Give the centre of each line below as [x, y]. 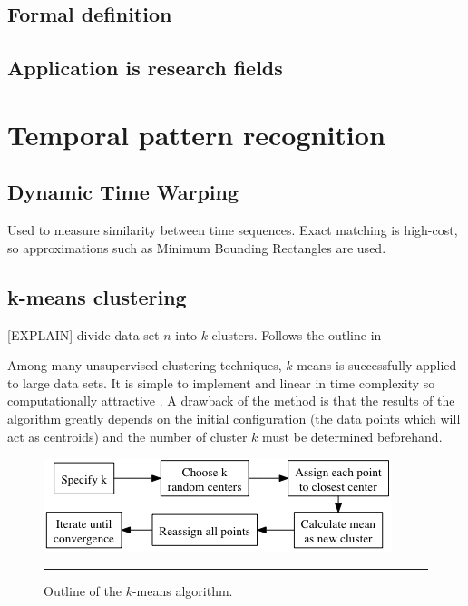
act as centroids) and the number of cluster [127, 436]
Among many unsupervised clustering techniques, [145, 365]
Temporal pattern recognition [196, 134]
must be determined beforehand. [352, 436]
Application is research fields [145, 68]
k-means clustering [97, 296]
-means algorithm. [182, 590]
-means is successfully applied [375, 365]
